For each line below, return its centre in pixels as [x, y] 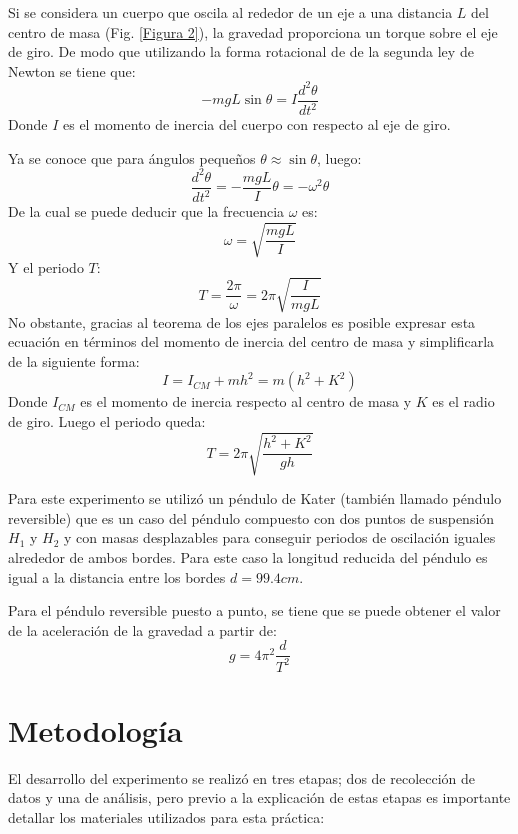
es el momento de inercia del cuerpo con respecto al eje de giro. [256, 124]
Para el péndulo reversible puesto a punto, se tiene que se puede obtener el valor [254, 610]
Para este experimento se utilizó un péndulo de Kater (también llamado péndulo [255, 498]
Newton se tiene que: [72, 70]
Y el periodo [46, 266]
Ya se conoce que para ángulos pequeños [132, 157]
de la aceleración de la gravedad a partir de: [142, 629]
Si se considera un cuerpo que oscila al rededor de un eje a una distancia [230, 12]
